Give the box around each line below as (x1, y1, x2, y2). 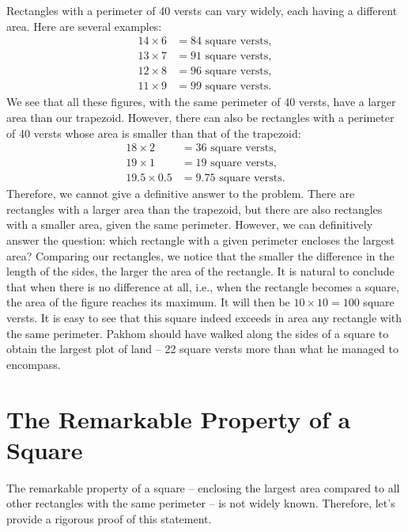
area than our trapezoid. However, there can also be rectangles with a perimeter (6, 108, 395, 125)
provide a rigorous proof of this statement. (6, 510, 212, 526)
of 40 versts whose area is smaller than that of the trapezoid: (6, 124, 301, 141)
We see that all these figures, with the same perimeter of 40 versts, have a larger (6, 93, 396, 110)
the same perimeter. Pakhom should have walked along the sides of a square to (6, 325, 389, 341)
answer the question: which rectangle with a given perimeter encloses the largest (6, 231, 395, 248)
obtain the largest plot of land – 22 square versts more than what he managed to (6, 340, 399, 357)
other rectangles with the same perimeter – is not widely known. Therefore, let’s (6, 495, 395, 511)
